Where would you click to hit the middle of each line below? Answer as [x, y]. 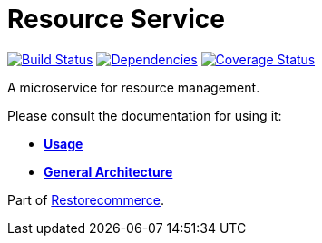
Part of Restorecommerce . [86, 199]
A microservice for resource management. [134, 87]
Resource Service [116, 19]
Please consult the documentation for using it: [145, 115]
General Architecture [108, 171]
